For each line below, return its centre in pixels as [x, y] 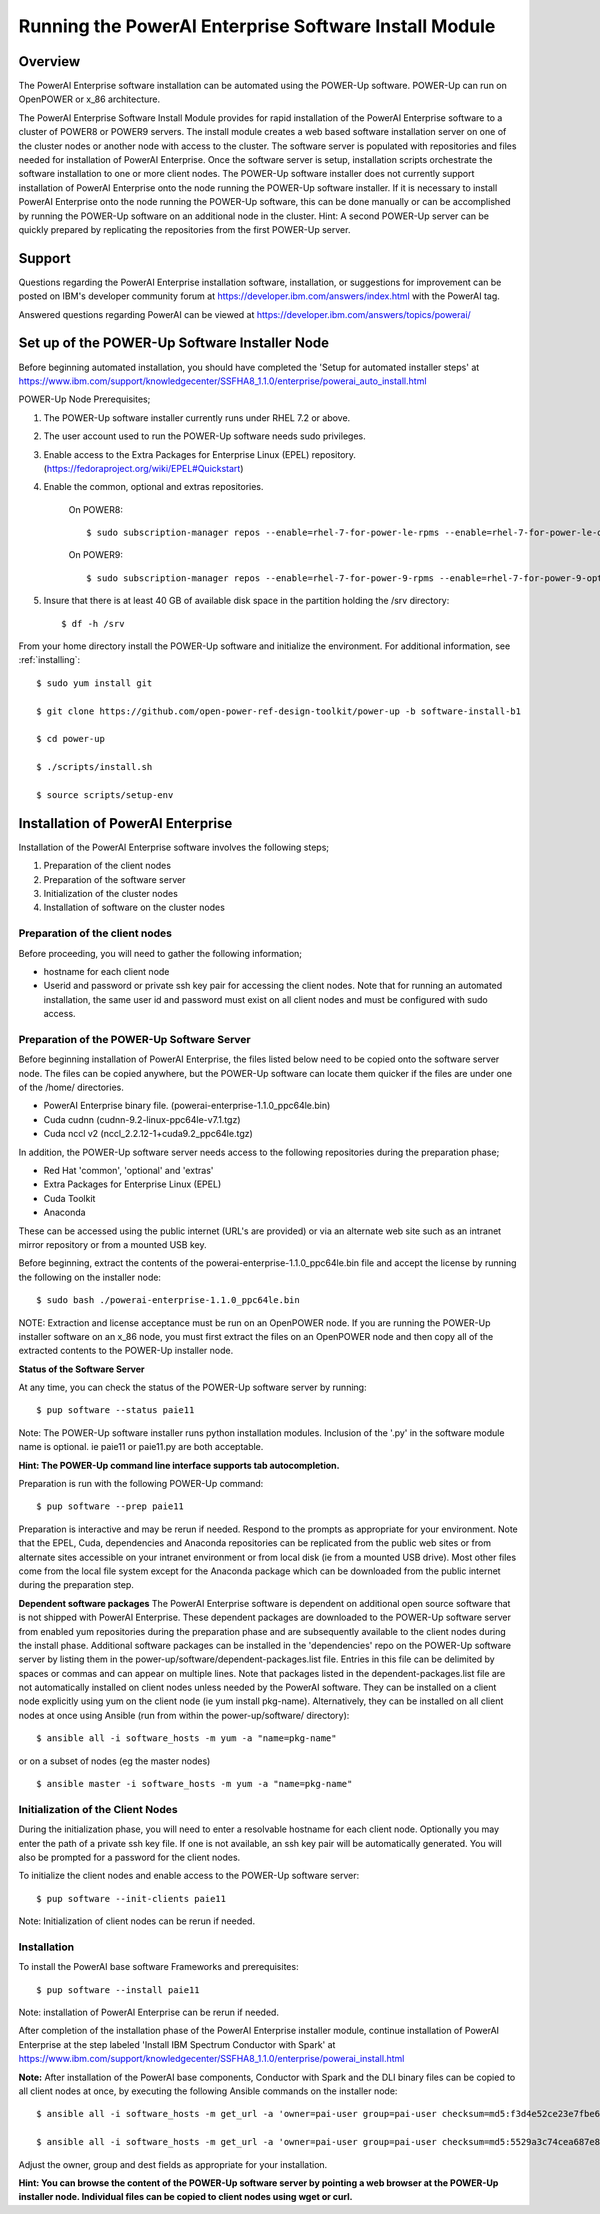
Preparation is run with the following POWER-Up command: [141, 1484]
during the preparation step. [76, 1585]
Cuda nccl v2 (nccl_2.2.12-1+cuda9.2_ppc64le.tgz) [148, 1134]
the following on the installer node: [90, 1277]
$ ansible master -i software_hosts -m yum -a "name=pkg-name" [194, 1784]
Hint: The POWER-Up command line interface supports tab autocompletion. [179, 1465]
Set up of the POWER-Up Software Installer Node [174, 343]
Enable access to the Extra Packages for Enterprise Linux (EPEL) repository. [200, 454]
